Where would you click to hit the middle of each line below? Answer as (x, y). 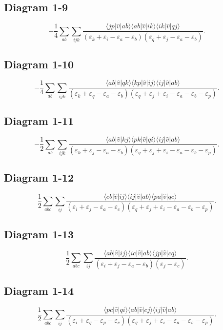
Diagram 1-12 (39, 177)
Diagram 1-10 (39, 64)
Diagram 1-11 (39, 120)
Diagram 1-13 (39, 234)
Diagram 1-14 (39, 290)
